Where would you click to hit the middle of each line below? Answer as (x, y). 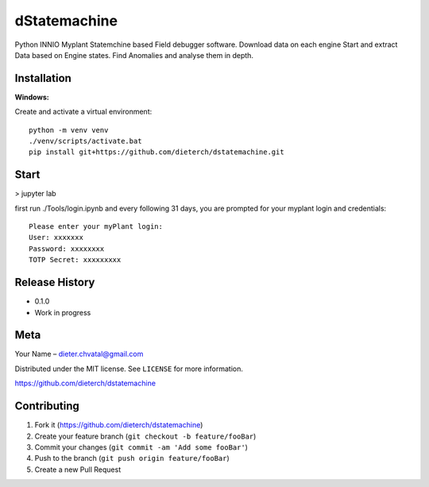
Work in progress (63, 312)
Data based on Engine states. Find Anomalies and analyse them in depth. (134, 55)
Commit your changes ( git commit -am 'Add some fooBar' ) (141, 447)
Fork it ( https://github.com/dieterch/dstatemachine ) (119, 425)
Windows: (32, 97)
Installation (43, 78)
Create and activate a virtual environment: (83, 112)
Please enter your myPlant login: (96, 227)
